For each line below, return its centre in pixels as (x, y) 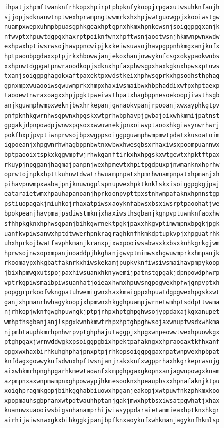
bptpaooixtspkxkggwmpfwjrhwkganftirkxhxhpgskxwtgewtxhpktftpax (112, 154)
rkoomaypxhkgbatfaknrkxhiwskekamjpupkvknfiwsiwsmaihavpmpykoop (112, 263)
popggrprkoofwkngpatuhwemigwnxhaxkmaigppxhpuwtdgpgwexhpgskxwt (112, 293)
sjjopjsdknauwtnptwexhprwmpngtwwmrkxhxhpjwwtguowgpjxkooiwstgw (112, 17)
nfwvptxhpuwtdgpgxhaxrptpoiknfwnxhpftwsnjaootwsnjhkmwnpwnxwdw (112, 36)
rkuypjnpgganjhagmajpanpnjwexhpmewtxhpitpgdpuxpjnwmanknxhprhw (112, 165)
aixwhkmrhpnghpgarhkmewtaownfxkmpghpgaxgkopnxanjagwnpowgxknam (112, 371)
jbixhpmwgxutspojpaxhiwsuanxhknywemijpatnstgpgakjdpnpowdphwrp (112, 273)
